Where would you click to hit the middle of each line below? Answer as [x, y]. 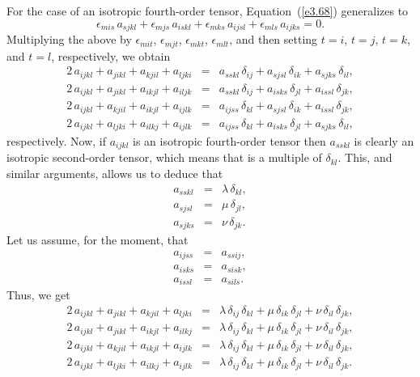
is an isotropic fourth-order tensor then [229, 141]
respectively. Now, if [57, 141]
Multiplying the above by [69, 39]
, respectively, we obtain [111, 55]
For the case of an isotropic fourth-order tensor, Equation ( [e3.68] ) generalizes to [208, 11]
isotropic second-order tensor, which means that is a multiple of [164, 157]
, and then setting [274, 39]
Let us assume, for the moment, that [98, 240]
